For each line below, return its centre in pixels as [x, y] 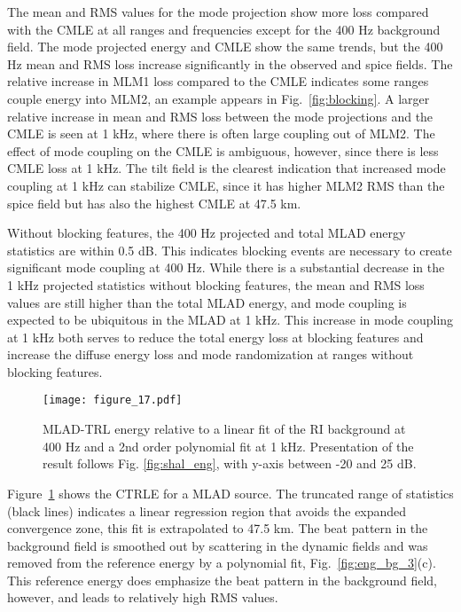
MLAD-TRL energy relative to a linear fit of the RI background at [224, 429]
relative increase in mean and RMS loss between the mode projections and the [220, 116]
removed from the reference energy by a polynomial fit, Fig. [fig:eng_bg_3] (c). [222, 563]
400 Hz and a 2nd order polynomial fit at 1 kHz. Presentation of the [228, 446]
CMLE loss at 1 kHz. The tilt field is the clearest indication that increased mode [227, 168]
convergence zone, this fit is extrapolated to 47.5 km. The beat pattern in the [218, 528]
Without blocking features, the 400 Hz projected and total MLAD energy [207, 233]
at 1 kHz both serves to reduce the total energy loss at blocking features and [215, 337]
